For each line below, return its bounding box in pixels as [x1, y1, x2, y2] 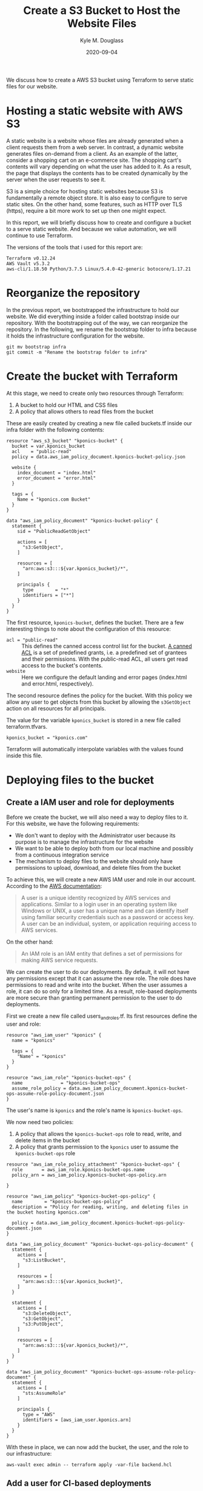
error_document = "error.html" [17, 475, 96, 481]
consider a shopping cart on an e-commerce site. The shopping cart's [6, 156, 182, 164]
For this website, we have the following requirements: [6, 819, 140, 827]
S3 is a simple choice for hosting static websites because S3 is [6, 187, 164, 195]
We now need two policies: [6, 1118, 74, 1125]
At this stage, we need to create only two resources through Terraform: [6, 389, 184, 397]
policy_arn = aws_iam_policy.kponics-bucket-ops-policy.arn [12, 1172, 167, 1178]
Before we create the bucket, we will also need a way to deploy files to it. [6, 813, 188, 821]
